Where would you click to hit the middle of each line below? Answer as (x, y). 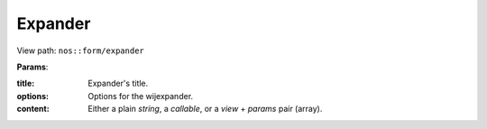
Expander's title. (118, 83)
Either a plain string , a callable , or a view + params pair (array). (205, 109)
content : (33, 109)
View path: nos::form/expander (80, 51)
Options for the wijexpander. (141, 96)
